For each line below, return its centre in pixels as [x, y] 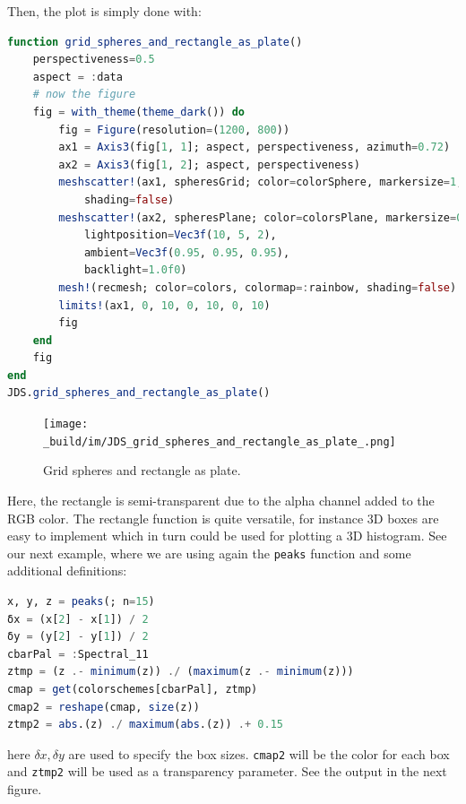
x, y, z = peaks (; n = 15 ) [81, 601]
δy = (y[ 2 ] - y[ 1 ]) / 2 [78, 637]
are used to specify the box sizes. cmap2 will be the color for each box [259, 753]
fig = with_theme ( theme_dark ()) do [138, 112]
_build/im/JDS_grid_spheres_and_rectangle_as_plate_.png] [220, 441]
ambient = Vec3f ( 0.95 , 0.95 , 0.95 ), [187, 252]
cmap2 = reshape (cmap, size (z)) [104, 707]
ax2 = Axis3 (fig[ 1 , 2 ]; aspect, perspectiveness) [209, 164]
